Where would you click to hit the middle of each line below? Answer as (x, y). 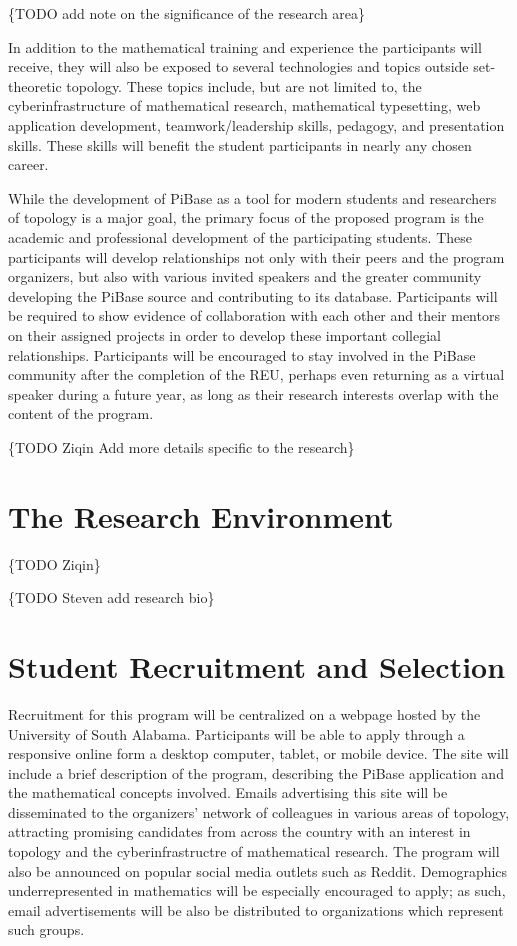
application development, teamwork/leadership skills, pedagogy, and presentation (256, 124)
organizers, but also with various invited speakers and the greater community (245, 276)
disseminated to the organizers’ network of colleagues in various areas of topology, (259, 811)
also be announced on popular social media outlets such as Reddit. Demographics (258, 870)
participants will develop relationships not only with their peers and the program (256, 256)
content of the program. (81, 413)
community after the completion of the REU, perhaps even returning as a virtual (256, 374)
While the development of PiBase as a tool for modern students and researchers (252, 197)
